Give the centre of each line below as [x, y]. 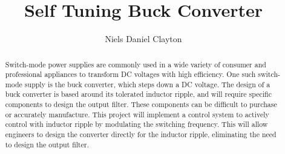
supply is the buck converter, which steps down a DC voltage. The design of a [147, 84]
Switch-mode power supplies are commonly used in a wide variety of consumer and [136, 64]
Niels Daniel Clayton [143, 39]
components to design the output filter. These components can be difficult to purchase [141, 104]
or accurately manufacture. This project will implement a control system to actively [137, 114]
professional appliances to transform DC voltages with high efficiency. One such [130, 74]
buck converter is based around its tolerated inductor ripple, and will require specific [138, 94]
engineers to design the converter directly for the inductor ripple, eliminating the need [141, 134]
